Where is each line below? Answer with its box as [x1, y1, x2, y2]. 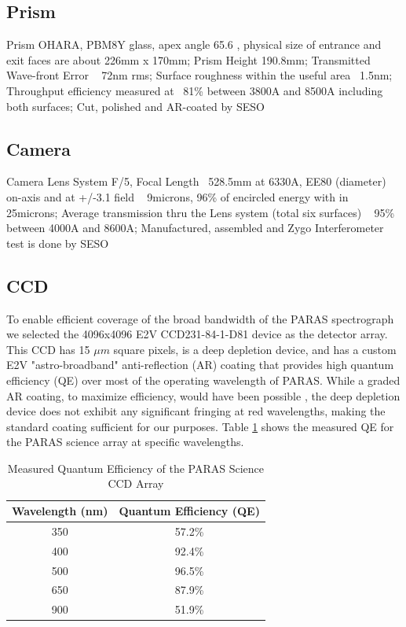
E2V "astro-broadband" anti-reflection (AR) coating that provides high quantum [6, 356, 394, 373]
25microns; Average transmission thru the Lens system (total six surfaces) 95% [6, 204, 395, 220]
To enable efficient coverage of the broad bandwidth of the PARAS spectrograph [6, 310, 394, 326]
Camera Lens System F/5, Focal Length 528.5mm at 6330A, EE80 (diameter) [6, 173, 386, 190]
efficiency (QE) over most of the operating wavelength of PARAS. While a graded [6, 371, 401, 388]
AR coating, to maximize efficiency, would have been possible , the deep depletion [6, 387, 401, 404]
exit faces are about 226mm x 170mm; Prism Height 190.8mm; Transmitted [6, 51, 371, 68]
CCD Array [108, 475, 164, 492]
